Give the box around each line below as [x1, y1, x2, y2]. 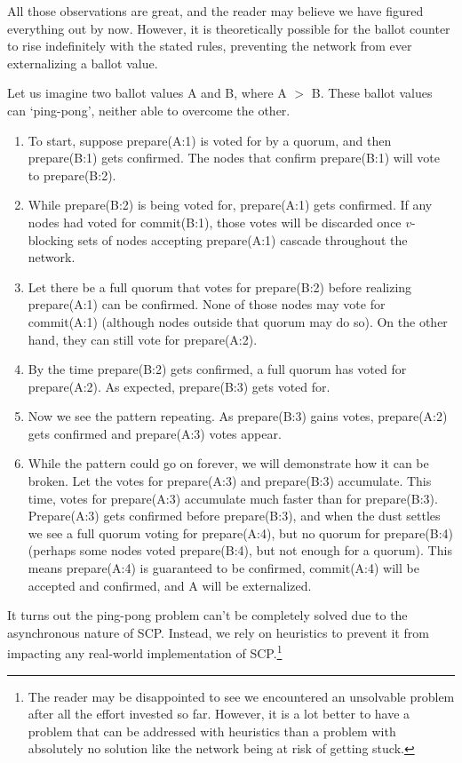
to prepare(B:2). [28, 165, 116, 184]
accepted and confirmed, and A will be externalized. [28, 576, 312, 594]
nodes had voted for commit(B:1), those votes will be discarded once [28, 212, 402, 231]
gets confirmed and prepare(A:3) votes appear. [28, 424, 282, 442]
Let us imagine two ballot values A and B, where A [7, 83, 287, 102]
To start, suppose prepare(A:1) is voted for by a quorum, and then [28, 131, 392, 149]
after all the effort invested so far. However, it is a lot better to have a [28, 704, 410, 723]
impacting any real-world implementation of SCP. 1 [7, 641, 283, 663]
